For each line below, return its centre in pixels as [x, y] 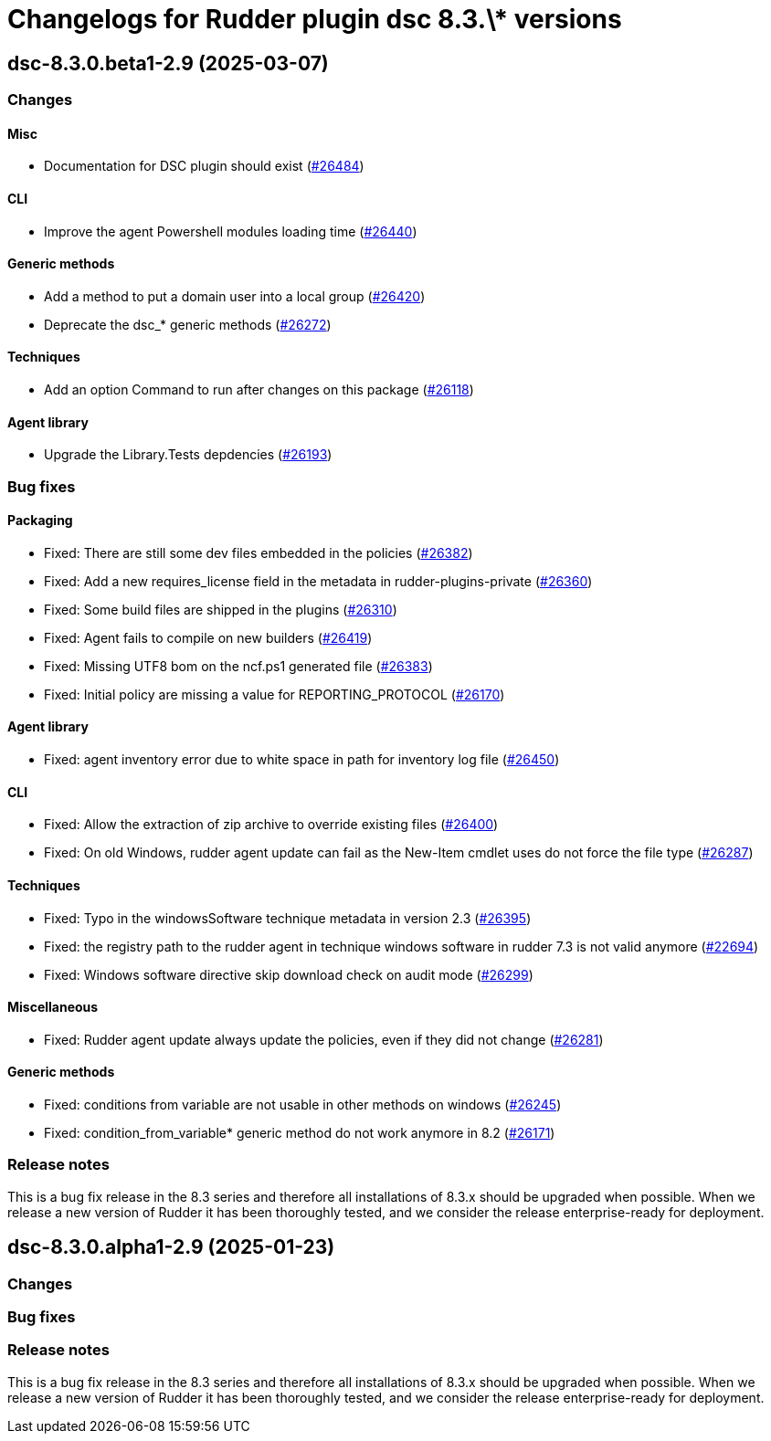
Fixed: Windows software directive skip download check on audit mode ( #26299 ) [289, 974]
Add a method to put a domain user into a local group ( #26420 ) [235, 296]
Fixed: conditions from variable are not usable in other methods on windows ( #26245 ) [303, 1104]
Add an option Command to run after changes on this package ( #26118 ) [259, 390]
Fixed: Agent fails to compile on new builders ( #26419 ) [208, 637]
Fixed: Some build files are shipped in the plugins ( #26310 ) [221, 609]
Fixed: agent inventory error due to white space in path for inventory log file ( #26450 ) [302, 760]
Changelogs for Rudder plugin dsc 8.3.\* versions [315, 19]
